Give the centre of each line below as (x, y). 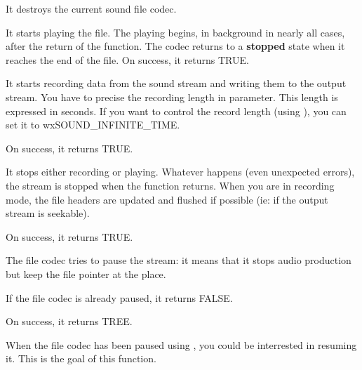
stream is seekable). (48, 213)
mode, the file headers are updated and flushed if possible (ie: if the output (167, 199)
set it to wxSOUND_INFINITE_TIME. (93, 125)
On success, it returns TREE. (69, 321)
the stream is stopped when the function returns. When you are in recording (170, 185)
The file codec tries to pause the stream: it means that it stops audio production (179, 260)
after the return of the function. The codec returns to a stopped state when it (175, 46)
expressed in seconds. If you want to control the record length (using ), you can (176, 111)
